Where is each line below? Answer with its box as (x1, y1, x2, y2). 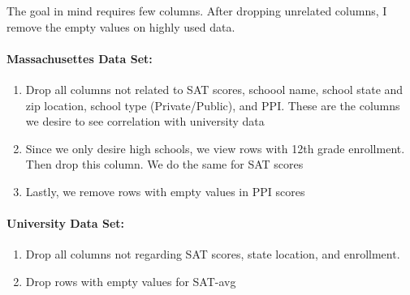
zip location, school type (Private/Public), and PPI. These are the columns (25, 96, 400, 113)
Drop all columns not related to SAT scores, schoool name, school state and (25, 80, 404, 97)
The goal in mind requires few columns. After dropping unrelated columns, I (6, 2, 387, 19)
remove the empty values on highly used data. (6, 18, 235, 35)
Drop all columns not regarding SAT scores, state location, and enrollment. (25, 246, 400, 263)
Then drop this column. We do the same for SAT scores (25, 156, 304, 173)
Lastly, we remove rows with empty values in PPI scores (25, 182, 305, 199)
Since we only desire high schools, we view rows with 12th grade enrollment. (25, 139, 405, 156)
